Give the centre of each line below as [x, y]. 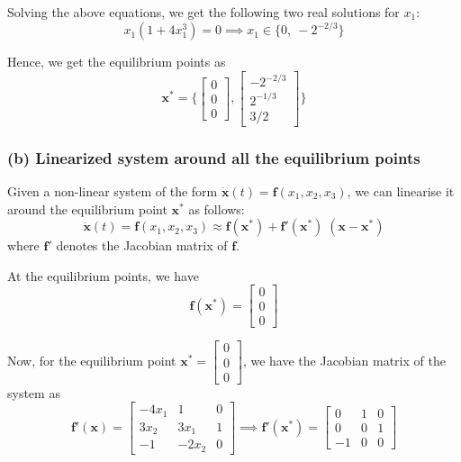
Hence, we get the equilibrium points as [117, 62]
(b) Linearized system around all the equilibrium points [214, 157]
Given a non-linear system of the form [113, 191]
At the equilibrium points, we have [103, 275]
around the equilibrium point [87, 208]
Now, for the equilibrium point [92, 361]
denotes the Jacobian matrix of [142, 245]
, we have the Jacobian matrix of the [344, 361]
